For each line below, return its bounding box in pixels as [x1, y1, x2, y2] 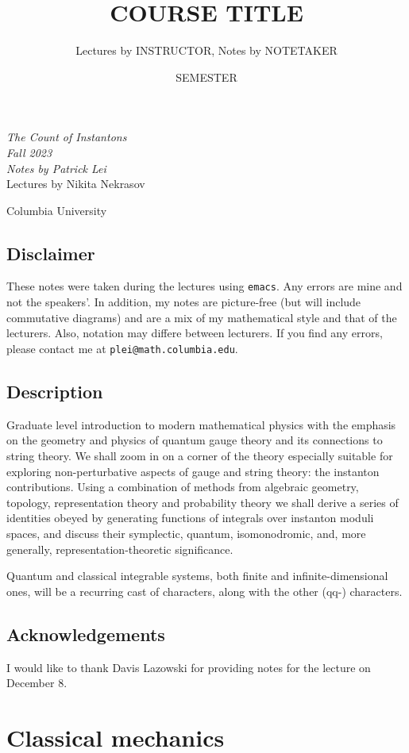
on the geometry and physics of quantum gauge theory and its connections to [6, 432, 383, 448]
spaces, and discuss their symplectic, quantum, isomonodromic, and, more [6, 524, 366, 541]
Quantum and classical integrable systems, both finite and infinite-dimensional [6, 567, 388, 584]
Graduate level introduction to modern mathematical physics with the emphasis [6, 416, 396, 432]
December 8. [6, 674, 68, 691]
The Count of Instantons [6, 129, 127, 145]
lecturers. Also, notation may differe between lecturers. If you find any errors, [6, 325, 383, 341]
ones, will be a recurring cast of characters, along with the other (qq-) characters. [6, 582, 403, 599]
